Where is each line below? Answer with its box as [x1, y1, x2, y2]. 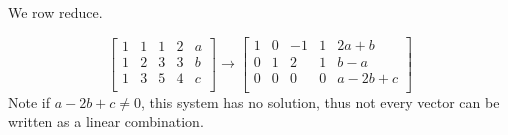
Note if [8, 91, 50, 112]
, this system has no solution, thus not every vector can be [141, 91, 500, 112]
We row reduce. [8, 2, 103, 22]
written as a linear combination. [8, 111, 204, 132]
